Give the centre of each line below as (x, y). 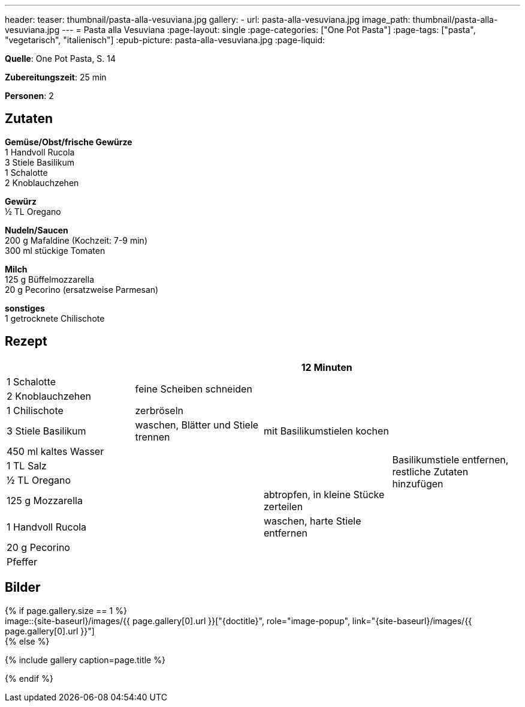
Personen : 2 (29, 96)
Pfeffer (22, 561)
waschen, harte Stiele (313, 521)
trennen (153, 437)
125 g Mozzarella (45, 500)
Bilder (23, 588)
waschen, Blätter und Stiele (197, 425)
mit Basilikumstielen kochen (326, 431)
